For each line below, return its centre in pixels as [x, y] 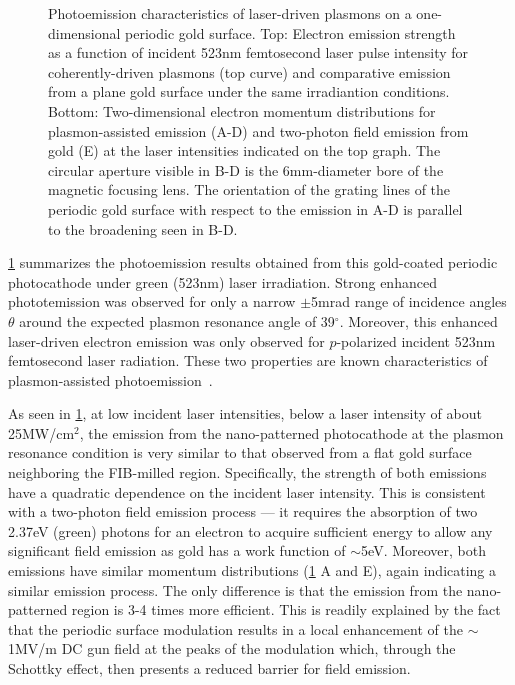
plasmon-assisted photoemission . [110, 379]
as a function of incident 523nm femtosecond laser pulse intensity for [258, 52]
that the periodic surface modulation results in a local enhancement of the [235, 628]
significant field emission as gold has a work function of [177, 550]
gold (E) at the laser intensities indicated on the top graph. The [244, 150]
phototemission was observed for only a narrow [152, 301]
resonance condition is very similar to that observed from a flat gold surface [240, 452]
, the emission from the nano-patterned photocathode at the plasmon [291, 432]
